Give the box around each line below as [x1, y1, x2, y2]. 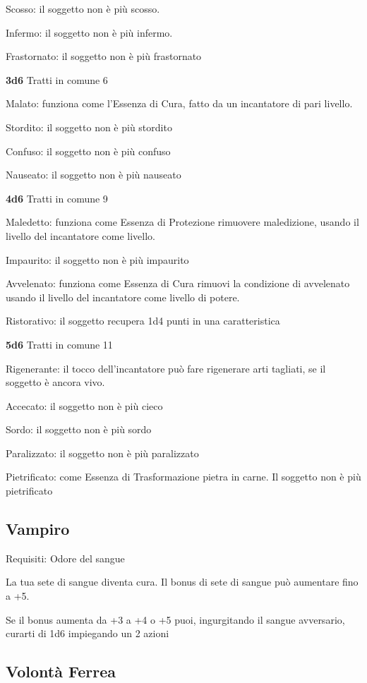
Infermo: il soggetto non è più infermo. [6, 25, 173, 40]
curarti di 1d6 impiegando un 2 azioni [6, 626, 169, 641]
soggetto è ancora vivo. [6, 375, 105, 389]
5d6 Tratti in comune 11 [6, 337, 113, 351]
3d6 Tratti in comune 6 [6, 72, 108, 87]
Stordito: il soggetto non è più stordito [6, 119, 172, 134]
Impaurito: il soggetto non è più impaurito [6, 252, 189, 267]
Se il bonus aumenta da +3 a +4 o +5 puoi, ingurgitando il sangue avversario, [6, 612, 345, 627]
